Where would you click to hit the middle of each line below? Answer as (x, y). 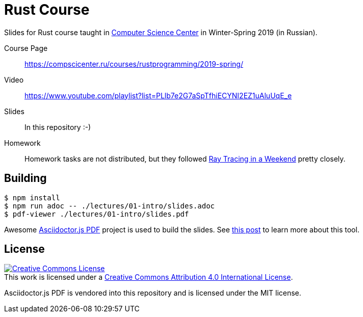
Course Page (26, 48)
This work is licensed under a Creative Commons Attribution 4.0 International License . (149, 277)
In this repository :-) (58, 127)
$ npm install (32, 197)
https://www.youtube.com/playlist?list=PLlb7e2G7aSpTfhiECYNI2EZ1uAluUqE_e (158, 95)
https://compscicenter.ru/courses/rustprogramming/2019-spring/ (134, 64)
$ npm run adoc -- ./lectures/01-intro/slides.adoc (110, 206)
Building (25, 178)
